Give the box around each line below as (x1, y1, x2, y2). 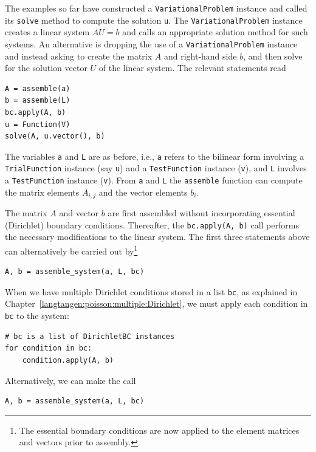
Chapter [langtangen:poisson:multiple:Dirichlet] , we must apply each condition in (5, 297, 308, 310)
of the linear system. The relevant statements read (98, 61, 286, 74)
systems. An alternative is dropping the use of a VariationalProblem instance (5, 37, 298, 50)
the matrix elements (5, 185, 80, 198)
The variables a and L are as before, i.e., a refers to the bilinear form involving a (5, 149, 304, 162)
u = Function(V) (5, 120, 70, 129)
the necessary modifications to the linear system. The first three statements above (5, 230, 310, 243)
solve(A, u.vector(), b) (5, 132, 105, 141)
